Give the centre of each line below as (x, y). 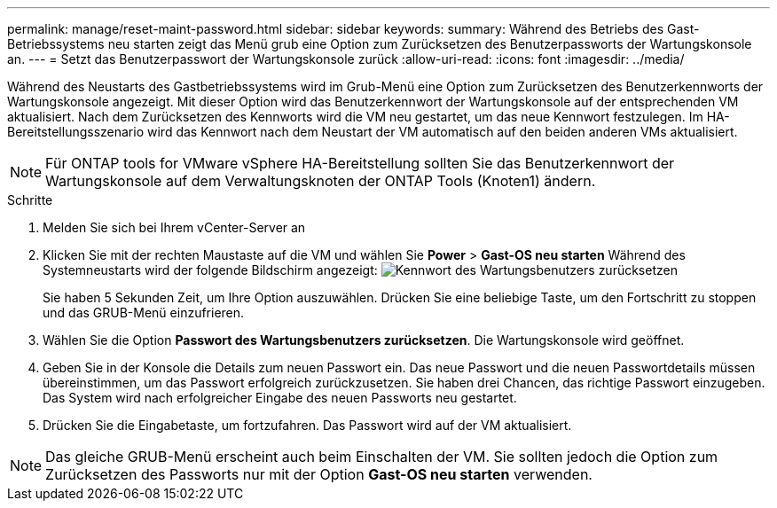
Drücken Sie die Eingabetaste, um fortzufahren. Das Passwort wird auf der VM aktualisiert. (307, 425)
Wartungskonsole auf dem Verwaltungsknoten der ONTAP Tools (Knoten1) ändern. (321, 181)
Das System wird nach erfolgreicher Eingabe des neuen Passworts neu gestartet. (280, 398)
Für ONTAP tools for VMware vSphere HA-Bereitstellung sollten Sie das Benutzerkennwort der (360, 163)
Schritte (30, 200)
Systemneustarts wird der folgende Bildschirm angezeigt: (210, 270)
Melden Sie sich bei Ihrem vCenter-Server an (174, 227)
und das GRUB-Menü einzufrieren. (144, 313)
